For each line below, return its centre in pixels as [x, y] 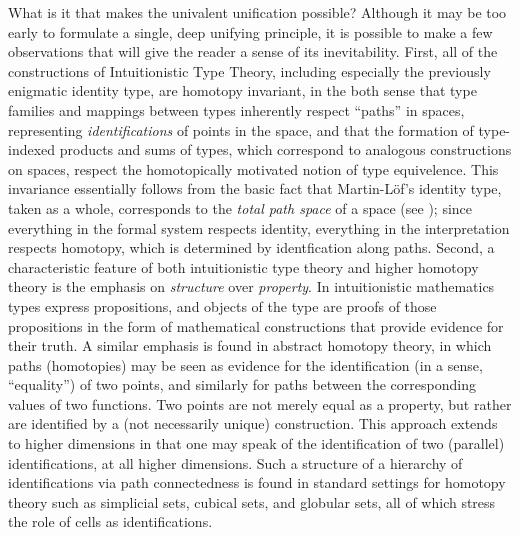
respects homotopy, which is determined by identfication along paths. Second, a [251, 247]
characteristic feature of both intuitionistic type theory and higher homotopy [243, 266]
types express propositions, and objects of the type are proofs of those [222, 305]
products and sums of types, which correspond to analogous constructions [285, 149]
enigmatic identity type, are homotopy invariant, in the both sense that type [242, 90]
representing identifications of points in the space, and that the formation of [241, 129]
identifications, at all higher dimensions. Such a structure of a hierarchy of [235, 462]
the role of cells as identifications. [110, 521]
